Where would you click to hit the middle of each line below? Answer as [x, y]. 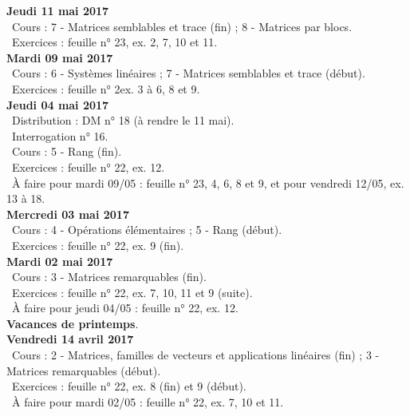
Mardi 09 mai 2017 [60, 57]
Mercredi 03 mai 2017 [68, 214]
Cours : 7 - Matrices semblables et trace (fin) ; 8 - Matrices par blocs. [182, 26]
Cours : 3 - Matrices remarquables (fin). [109, 277]
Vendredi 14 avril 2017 [70, 339]
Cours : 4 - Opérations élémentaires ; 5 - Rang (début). [147, 230]
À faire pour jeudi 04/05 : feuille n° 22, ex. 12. [125, 308]
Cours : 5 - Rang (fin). [67, 151]
